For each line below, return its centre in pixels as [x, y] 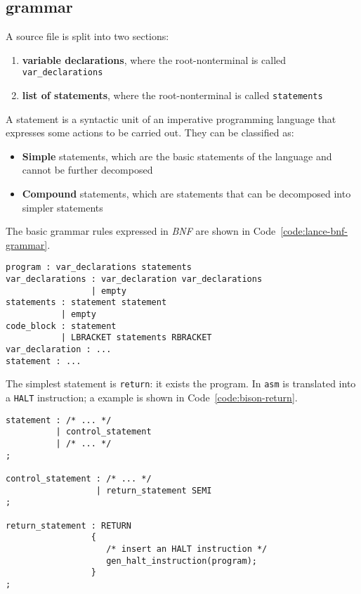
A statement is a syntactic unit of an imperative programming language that [171, 118]
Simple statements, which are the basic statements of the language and [177, 156]
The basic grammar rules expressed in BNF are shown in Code [141, 231]
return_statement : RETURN [68, 525]
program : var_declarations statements [99, 267]
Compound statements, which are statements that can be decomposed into [186, 194]
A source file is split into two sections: [87, 36]
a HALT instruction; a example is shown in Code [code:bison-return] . [152, 398]
